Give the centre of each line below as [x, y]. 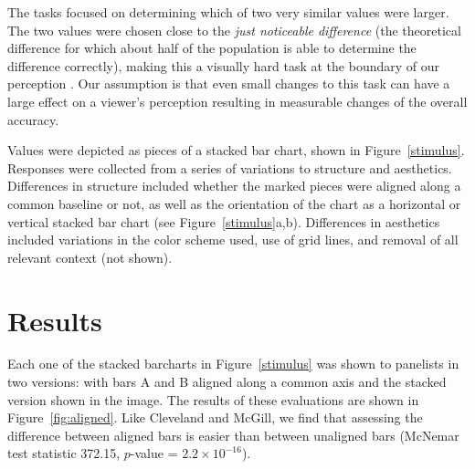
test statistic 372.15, [64, 453]
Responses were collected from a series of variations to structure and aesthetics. [230, 167]
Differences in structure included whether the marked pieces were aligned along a [234, 186]
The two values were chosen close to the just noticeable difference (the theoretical [234, 30]
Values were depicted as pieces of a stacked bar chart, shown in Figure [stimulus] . [236, 150]
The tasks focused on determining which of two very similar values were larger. [228, 12]
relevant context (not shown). [90, 257]
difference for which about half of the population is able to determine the [212, 48]
